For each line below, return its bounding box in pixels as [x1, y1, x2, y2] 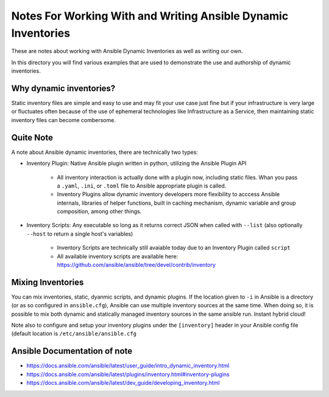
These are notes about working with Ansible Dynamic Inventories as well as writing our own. [11, 48, 243, 55]
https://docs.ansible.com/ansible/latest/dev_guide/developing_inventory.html [26, 379, 220, 387]
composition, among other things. [57, 208, 142, 215]
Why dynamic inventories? [11, 83, 116, 93]
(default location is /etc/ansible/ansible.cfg [11, 330, 137, 337]
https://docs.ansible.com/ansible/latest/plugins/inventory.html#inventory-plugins [26, 370, 230, 378]
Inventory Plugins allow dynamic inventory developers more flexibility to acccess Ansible [57, 191, 280, 198]
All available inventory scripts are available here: [57, 252, 179, 260]
